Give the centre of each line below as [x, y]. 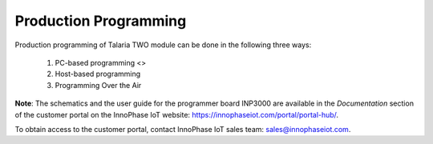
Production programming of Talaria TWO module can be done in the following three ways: [163, 45]
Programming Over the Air [98, 85]
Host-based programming [98, 74]
